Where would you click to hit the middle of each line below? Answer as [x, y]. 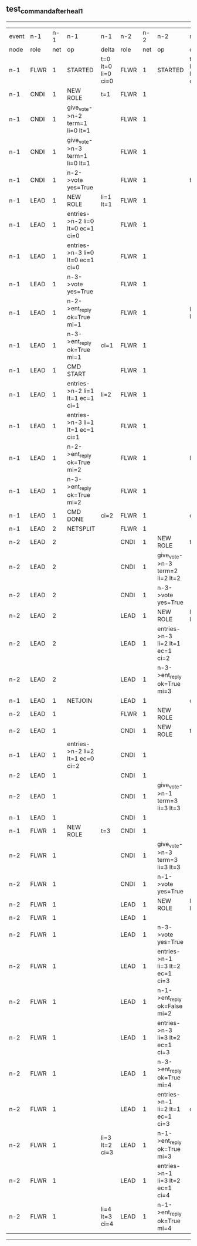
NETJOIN [80, 700]
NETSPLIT [81, 529]
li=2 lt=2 [169, 578]
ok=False [170, 1006]
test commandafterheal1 [45, 10]
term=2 [168, 571]
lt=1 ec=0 [81, 759]
